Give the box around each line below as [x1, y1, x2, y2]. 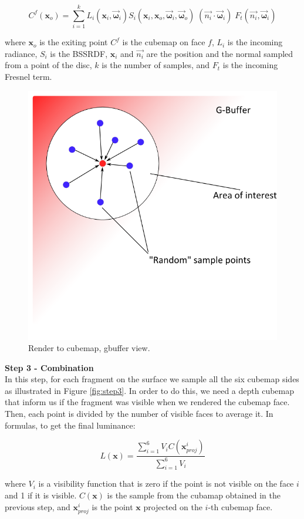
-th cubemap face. [208, 500, 273, 513]
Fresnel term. [5, 70, 52, 82]
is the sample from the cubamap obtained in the [107, 489, 281, 501]
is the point [92, 500, 133, 513]
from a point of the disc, [5, 59, 92, 71]
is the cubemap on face [122, 36, 205, 48]
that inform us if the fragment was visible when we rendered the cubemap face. [5, 396, 290, 408]
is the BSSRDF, [50, 47, 108, 59]
